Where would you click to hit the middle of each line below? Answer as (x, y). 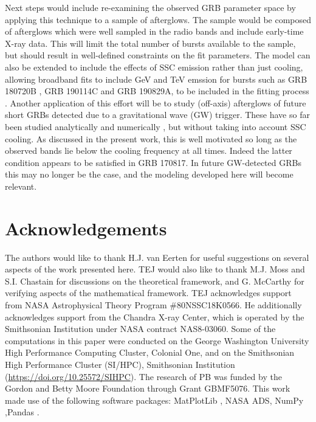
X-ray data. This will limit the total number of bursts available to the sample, (150, 43)
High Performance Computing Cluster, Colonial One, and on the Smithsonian (150, 352)
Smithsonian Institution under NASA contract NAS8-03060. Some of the (140, 329)
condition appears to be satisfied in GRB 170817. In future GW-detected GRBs (153, 162)
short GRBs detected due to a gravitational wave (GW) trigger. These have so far (157, 115)
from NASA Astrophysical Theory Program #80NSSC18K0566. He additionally (153, 305)
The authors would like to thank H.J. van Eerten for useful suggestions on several (157, 257)
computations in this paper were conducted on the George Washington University (157, 340)
